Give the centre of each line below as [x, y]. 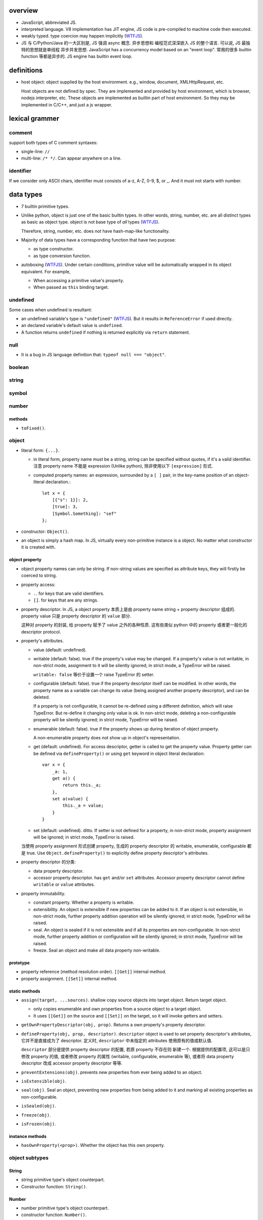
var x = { [54, 765]
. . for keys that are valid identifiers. [69, 593]
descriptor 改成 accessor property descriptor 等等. [72, 1063]
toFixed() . [33, 428]
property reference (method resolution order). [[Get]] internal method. [94, 972]
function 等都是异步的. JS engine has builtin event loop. [77, 57]
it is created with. [38, 547]
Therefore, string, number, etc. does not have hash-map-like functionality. [95, 231]
